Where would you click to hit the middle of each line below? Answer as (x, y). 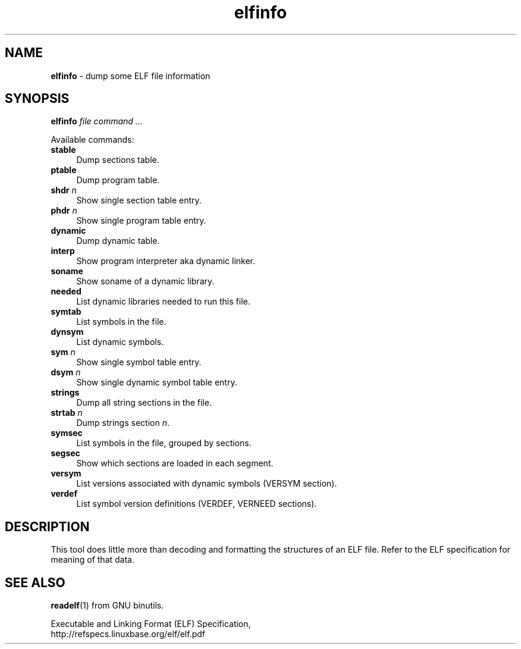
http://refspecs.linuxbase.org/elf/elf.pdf (128, 634)
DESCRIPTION (47, 526)
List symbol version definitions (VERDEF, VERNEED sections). (197, 504)
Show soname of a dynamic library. (145, 281)
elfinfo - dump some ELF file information (131, 76)
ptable (64, 170)
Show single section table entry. (139, 200)
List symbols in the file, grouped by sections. (164, 443)
